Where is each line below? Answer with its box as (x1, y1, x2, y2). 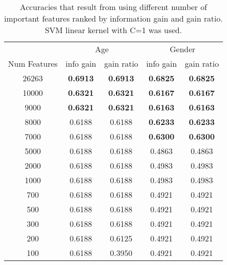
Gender (169, 43, 195, 55)
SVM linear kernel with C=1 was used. (45, 24, 182, 36)
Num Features (8, 58, 58, 69)
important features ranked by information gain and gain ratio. (4, 13, 223, 24)
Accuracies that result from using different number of (20, 1, 207, 13)
